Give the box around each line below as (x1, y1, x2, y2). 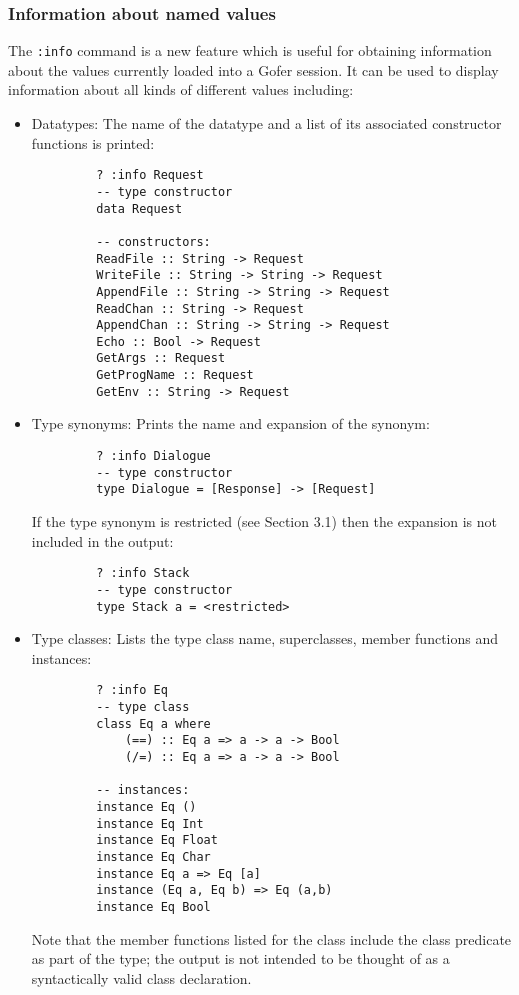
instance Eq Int (96, 816, 204, 831)
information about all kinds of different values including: (8, 79, 354, 100)
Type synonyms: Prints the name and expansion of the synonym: (31, 413, 430, 434)
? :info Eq (96, 683, 168, 698)
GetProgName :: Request (96, 368, 254, 383)
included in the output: (31, 530, 174, 551)
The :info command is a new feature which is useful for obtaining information (8, 40, 492, 61)
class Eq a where (96, 716, 211, 731)
